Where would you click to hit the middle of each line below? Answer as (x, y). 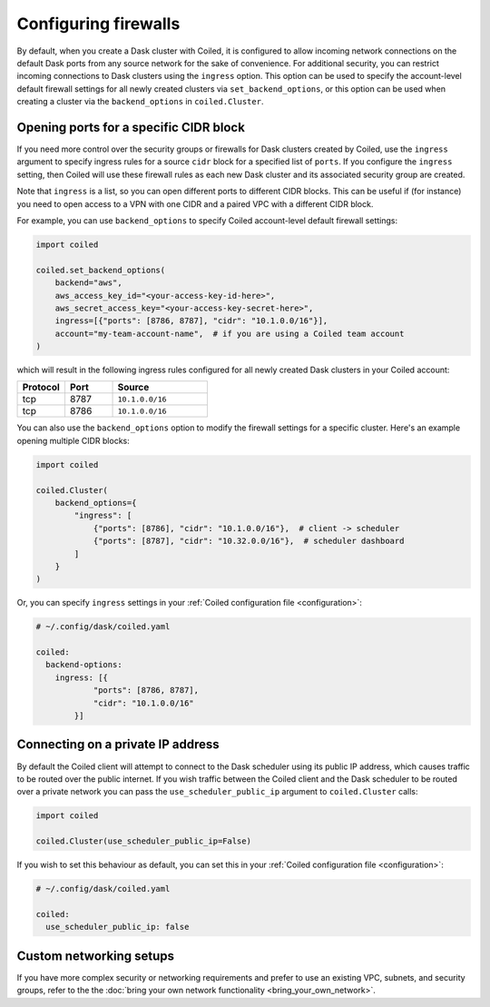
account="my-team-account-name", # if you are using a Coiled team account (230, 333)
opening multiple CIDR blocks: (73, 440)
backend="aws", (88, 283)
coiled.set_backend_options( (101, 270)
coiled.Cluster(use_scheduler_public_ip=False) (143, 841)
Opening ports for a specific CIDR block (131, 127)
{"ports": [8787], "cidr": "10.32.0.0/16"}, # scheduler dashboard (249, 541)
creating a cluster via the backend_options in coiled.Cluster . (140, 102)
